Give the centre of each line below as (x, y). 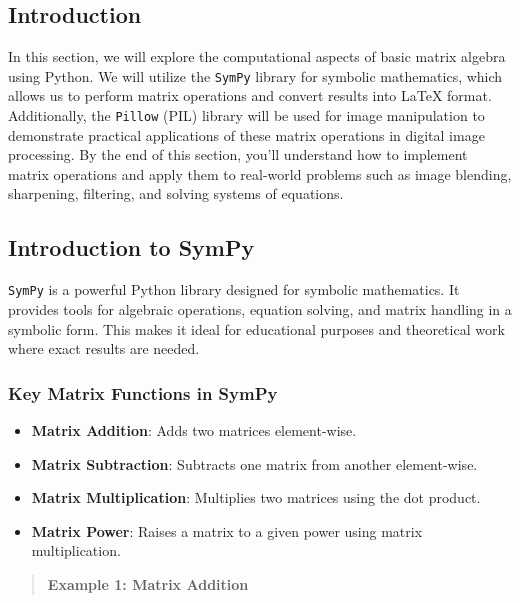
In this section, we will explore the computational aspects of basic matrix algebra (257, 56)
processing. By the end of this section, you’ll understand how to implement (238, 154)
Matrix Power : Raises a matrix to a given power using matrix (227, 530)
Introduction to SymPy (131, 247)
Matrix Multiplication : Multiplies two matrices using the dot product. (256, 497)
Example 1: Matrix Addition (148, 583)
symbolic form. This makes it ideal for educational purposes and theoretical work (256, 328)
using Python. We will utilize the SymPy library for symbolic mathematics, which (255, 75)
